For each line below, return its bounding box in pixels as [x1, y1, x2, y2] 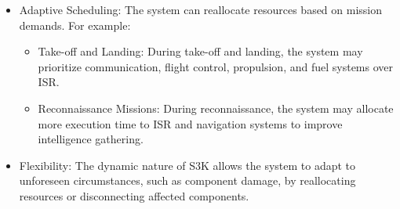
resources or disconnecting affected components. [19, 187, 249, 204]
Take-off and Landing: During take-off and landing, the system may [38, 43, 363, 59]
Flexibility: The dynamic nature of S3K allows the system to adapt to [19, 157, 356, 173]
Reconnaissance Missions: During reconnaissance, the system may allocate [38, 99, 394, 116]
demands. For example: [19, 16, 131, 33]
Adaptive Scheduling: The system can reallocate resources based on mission [19, 2, 383, 17]
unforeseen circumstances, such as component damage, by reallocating [19, 172, 356, 189]
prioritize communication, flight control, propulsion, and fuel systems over [38, 58, 394, 74]
